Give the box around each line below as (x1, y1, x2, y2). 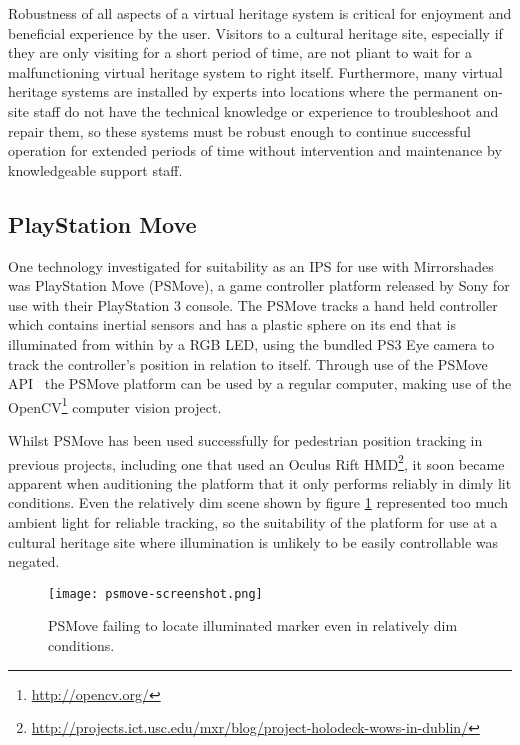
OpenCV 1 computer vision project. (8, 393, 222, 417)
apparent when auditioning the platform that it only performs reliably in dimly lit (8, 472, 512, 493)
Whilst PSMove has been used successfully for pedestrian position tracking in (8, 429, 483, 450)
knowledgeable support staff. (8, 159, 183, 180)
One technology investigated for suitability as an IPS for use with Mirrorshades (8, 255, 494, 276)
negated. (8, 551, 60, 572)
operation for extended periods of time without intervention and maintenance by (8, 140, 502, 161)
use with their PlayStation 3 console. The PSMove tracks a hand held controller (8, 294, 498, 315)
